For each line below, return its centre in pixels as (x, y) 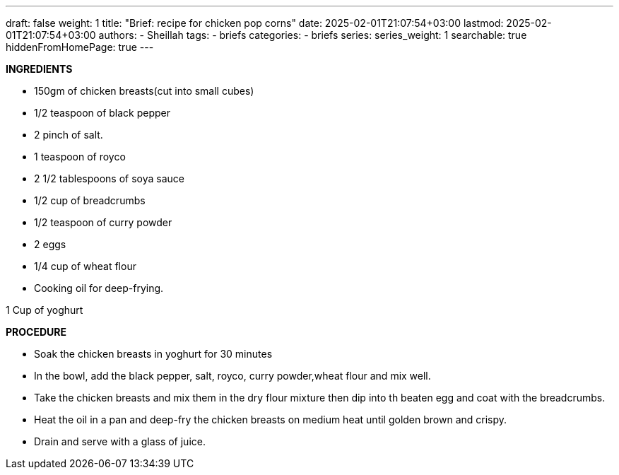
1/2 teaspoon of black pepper (102, 113)
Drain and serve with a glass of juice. (120, 441)
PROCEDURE (36, 332)
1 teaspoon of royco (80, 157)
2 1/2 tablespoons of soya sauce (109, 178)
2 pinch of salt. (69, 135)
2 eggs (50, 244)
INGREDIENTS (39, 69)
